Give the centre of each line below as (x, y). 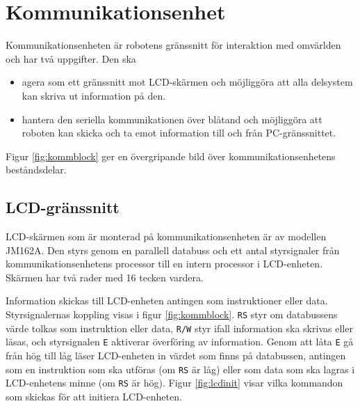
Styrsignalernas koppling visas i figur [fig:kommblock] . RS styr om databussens (172, 314)
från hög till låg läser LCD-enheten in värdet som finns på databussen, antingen (176, 356)
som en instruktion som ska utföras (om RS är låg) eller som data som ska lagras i (180, 369)
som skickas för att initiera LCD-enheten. (94, 396)
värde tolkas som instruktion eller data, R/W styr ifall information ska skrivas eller (179, 328)
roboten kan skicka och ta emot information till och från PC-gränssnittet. (179, 133)
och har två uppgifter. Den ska (71, 58)
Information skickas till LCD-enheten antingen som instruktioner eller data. (167, 300)
